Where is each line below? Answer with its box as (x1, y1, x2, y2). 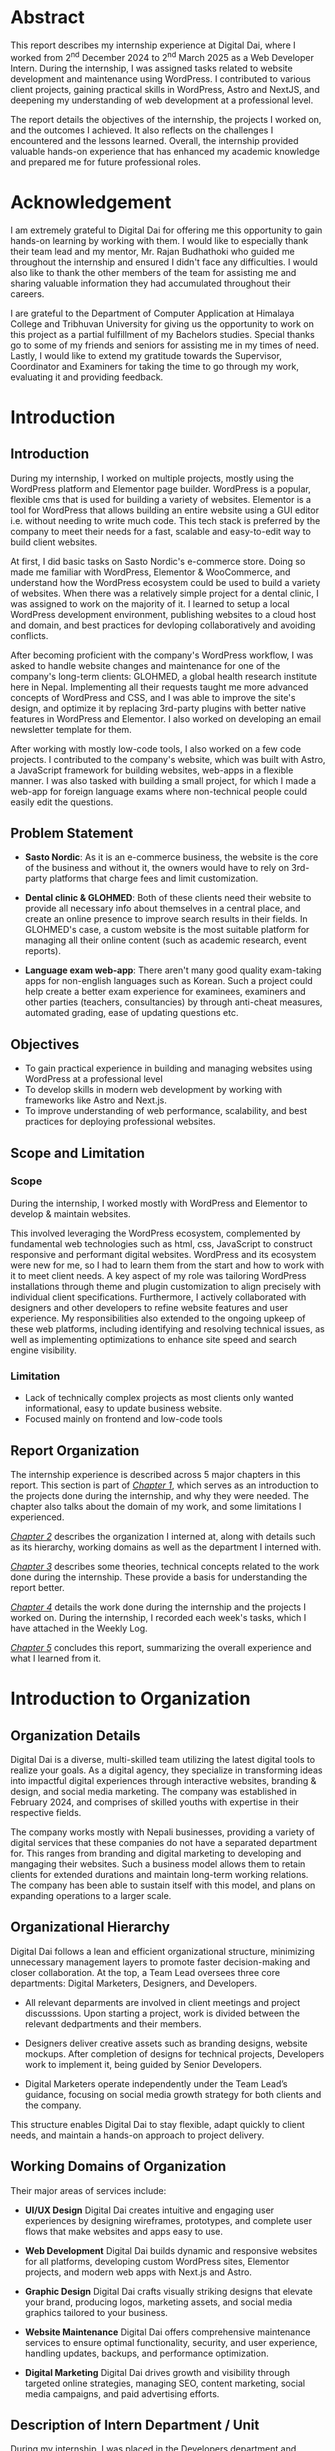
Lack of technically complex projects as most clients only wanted (24, 1392, 294, 1404)
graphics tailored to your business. (24, 2306, 168, 2318)
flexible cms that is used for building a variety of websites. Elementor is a (10, 493, 312, 505)
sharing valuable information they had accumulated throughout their (10, 277, 291, 289)
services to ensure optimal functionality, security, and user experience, (24, 2336, 318, 2348)
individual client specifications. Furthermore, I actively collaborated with (10, 1291, 307, 1303)
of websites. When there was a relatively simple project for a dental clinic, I (10, 587, 320, 599)
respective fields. (10, 1806, 82, 1818)
